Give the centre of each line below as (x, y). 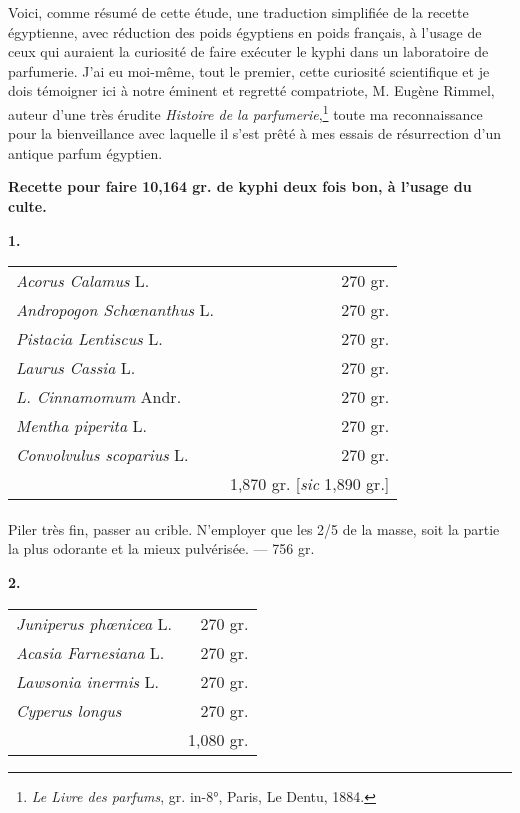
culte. (27, 206)
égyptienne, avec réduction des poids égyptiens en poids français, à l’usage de (245, 31)
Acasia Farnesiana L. (90, 652)
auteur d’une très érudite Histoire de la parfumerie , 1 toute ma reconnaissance (245, 112)
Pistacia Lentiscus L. (89, 339)
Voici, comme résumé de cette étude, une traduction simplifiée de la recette (238, 12)
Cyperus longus (69, 710)
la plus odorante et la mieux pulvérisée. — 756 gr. (161, 548)
